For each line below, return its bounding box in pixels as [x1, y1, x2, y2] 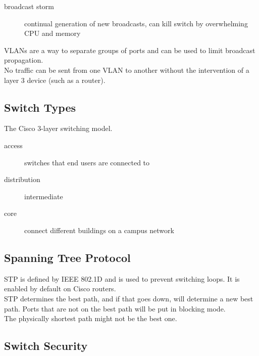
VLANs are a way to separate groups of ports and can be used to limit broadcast [4, 45, 255, 55]
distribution [4, 174, 40, 185]
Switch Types [4, 99, 76, 115]
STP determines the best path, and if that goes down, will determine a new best [4, 293, 253, 303]
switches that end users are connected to [24, 157, 150, 167]
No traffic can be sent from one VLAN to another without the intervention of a [4, 64, 249, 75]
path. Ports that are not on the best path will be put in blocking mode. [4, 303, 226, 314]
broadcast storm [4, 1, 55, 11]
